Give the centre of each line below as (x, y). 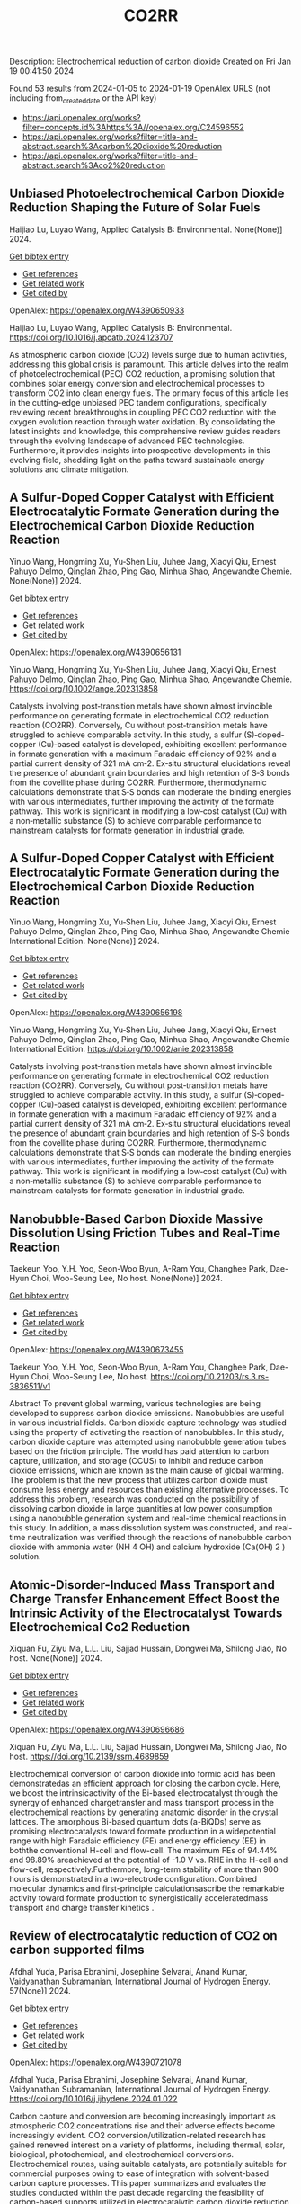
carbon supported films (77, 1950)
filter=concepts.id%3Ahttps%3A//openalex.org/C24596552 (133, 127)
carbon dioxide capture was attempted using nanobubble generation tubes (148, 1442)
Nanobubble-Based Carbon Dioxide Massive (136, 1219)
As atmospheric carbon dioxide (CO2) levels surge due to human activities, (148, 354)
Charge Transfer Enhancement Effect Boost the (145, 1598)
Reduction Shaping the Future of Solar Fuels (135, 208)
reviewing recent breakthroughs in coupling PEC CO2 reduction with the (143, 412)
